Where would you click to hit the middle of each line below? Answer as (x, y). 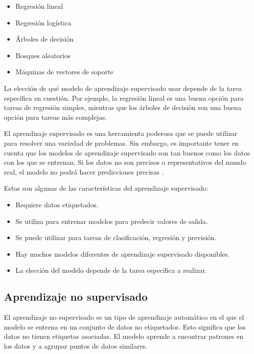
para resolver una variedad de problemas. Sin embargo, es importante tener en (121, 143)
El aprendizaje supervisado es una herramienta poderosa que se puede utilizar (121, 133)
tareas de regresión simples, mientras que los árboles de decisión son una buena (123, 107)
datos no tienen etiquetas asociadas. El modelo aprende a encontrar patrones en (124, 336)
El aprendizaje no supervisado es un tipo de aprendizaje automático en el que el (124, 317)
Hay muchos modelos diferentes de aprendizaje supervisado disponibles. (123, 254)
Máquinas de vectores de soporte (64, 72)
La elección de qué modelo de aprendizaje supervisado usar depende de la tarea (123, 88)
